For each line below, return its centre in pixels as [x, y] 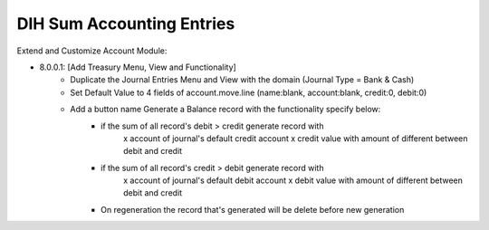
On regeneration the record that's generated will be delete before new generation [253, 209]
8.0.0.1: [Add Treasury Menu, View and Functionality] [138, 67]
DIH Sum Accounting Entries [126, 24]
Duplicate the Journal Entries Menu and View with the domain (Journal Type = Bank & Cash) [242, 80]
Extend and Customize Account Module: [92, 51]
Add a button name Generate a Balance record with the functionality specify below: [225, 110]
